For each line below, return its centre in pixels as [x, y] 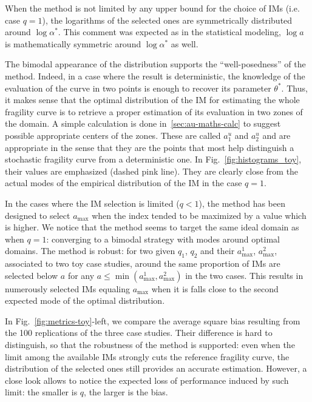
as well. [185, 43]
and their [218, 251]
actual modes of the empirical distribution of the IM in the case [124, 183]
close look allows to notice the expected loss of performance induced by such [147, 380]
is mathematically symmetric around [73, 43]
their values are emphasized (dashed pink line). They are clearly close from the [152, 171]
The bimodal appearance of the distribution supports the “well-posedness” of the [155, 64]
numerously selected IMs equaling [67, 288]
